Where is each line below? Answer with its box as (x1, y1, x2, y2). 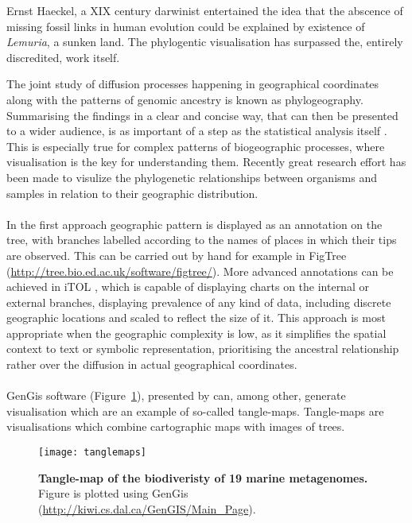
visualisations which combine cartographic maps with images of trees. (6, 418, 345, 435)
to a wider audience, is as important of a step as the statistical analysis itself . (6, 122, 387, 139)
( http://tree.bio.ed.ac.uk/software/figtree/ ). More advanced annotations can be (6, 262, 394, 279)
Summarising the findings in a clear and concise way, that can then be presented (6, 107, 398, 123)
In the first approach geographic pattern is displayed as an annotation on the (6, 215, 383, 232)
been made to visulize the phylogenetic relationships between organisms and (6, 169, 377, 185)
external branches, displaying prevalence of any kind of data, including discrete (6, 293, 391, 310)
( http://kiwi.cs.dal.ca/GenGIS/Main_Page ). (38, 500, 256, 517)
